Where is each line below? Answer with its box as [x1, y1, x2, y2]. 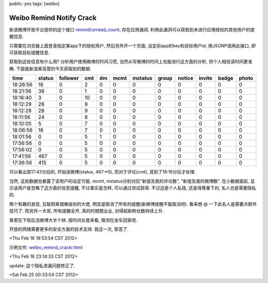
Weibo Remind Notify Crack [9, 13, 97, 22]
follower [59, 75, 79, 82]
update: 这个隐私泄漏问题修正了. [9, 263, 75, 269]
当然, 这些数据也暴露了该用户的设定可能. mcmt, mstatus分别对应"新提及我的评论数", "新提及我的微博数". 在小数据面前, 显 [9, 178, 255, 184]
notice [178, 75, 194, 82]
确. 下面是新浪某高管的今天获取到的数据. [9, 65, 92, 71]
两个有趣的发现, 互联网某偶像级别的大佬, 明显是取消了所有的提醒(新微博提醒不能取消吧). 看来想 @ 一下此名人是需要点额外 [9, 201, 257, 207]
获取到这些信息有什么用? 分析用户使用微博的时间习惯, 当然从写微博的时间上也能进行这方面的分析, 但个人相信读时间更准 [9, 58, 253, 64]
